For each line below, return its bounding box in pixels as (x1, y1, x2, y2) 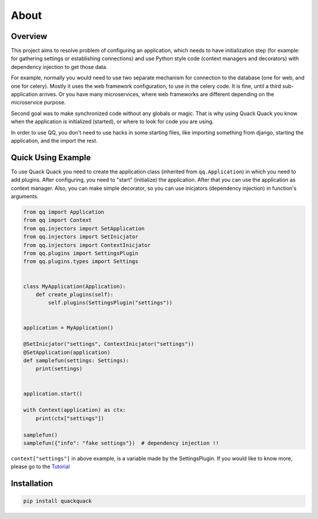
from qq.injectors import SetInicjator (23, 234, 138, 240)
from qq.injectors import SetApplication (23, 225, 145, 232)
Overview (11, 31, 48, 41)
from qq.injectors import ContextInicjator (23, 242, 151, 248)
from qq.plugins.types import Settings (23, 258, 138, 265)
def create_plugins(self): (35, 291, 114, 298)
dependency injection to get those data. (11, 63, 108, 70)
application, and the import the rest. (11, 137, 98, 144)
